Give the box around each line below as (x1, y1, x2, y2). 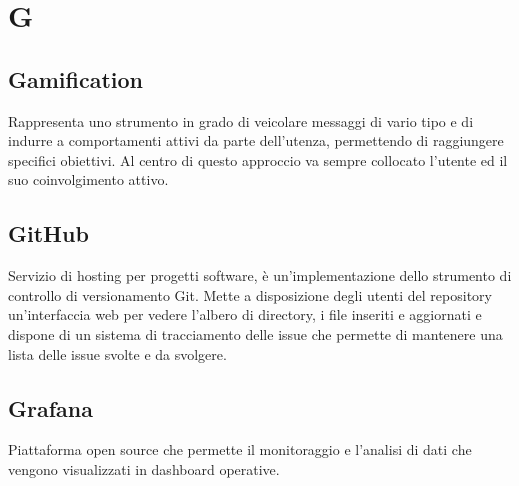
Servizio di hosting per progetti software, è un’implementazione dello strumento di (8, 265, 512, 286)
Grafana (8, 392, 93, 423)
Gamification (8, 63, 144, 94)
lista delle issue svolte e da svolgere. (8, 343, 227, 364)
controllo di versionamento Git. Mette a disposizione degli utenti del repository (8, 284, 492, 305)
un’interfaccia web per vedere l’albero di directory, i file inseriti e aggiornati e (8, 304, 482, 325)
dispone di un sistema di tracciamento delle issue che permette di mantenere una (8, 323, 503, 344)
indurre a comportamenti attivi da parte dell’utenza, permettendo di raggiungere (8, 130, 504, 151)
